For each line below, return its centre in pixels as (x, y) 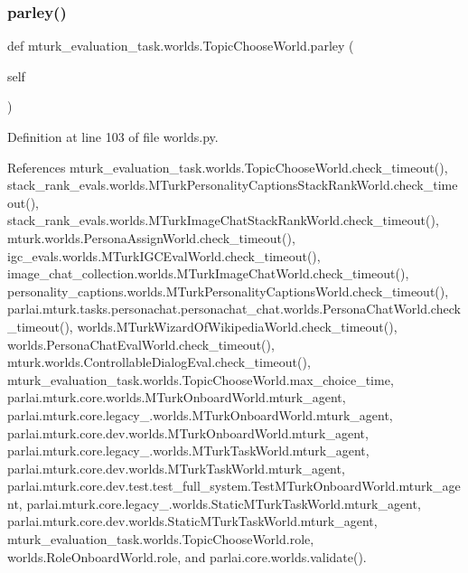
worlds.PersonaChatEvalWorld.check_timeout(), (141, 344)
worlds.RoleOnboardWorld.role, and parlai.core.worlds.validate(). (187, 556)
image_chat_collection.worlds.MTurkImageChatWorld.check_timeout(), (208, 273)
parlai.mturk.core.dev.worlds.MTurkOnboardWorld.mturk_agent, (188, 432)
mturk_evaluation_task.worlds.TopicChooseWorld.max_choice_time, (201, 379)
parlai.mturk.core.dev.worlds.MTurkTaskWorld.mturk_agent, (176, 468)
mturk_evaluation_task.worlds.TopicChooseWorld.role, (161, 539)
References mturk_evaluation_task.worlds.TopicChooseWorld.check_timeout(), (228, 167)
